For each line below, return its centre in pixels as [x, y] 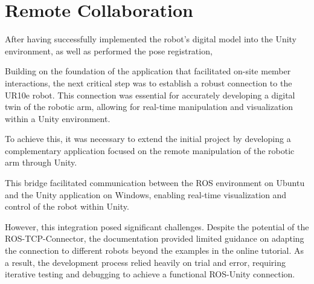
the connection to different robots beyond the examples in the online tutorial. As [155, 250]
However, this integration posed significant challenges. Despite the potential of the [157, 226]
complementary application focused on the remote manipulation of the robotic [150, 150]
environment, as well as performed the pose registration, [109, 50]
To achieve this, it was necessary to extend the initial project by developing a [148, 139]
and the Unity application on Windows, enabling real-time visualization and [146, 194]
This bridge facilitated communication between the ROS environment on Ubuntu [155, 183]
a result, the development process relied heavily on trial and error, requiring [145, 262]
